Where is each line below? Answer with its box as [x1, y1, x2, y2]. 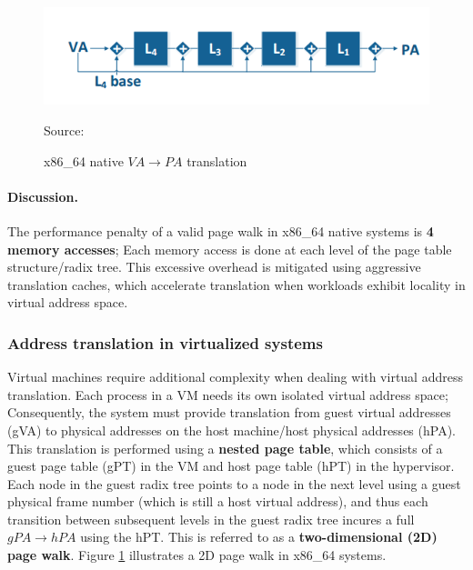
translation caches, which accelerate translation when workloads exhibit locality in [7, 275, 466, 294]
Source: [44, 120, 85, 139]
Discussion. [7, 186, 78, 205]
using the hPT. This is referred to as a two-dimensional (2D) [80, 527, 438, 546]
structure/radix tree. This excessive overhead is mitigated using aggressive [7, 257, 421, 276]
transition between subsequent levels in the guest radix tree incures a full [7, 509, 415, 528]
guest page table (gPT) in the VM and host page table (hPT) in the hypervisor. [7, 456, 455, 475]
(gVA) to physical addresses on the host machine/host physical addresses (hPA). [7, 420, 456, 439]
